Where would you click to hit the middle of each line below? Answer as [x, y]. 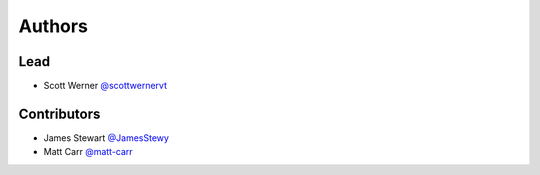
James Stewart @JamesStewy [106, 137]
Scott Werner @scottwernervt [105, 86]
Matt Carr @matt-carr [88, 152]
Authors [53, 26]
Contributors [59, 113]
